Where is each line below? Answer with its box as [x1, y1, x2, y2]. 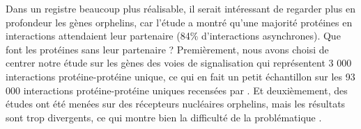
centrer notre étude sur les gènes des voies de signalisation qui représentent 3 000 [6, 55, 352, 70]
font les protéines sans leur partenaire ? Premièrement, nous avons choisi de [6, 42, 329, 56]
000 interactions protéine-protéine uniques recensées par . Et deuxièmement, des [6, 83, 348, 97]
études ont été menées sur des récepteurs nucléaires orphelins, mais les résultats [6, 96, 346, 111]
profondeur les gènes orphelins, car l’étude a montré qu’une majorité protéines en [6, 15, 353, 29]
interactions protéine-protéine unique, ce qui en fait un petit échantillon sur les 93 [6, 69, 355, 83]
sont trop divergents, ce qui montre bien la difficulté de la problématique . [6, 110, 322, 124]
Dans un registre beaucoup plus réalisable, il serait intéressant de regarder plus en [6, 1, 356, 15]
